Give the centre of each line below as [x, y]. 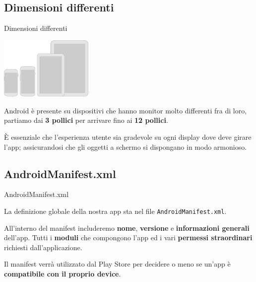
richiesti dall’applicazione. [43, 247]
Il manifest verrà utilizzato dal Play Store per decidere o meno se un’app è [117, 264]
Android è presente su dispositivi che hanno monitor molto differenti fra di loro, [126, 110]
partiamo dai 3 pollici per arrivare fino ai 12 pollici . [86, 120]
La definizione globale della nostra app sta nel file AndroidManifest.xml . [115, 211]
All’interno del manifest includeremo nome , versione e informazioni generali [127, 228]
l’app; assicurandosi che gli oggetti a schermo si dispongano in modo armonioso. [126, 146]
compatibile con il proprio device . [63, 273]
